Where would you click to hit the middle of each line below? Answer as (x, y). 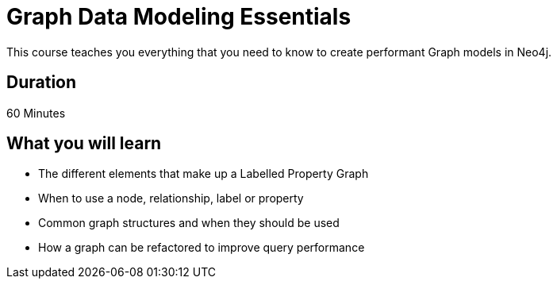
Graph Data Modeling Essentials (179, 17)
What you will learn (84, 144)
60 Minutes (36, 113)
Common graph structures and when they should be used (189, 223)
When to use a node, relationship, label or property (171, 198)
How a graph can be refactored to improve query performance (202, 248)
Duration (42, 83)
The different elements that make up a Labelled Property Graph (204, 174)
